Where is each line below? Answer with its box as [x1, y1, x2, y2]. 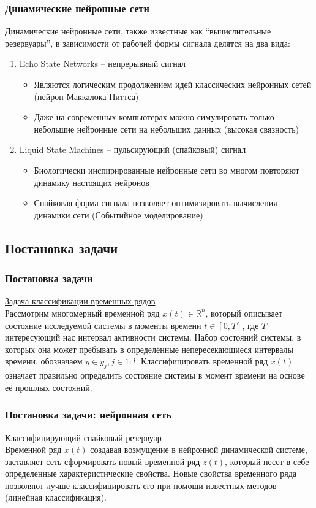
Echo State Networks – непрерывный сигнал [19, 57, 186, 70]
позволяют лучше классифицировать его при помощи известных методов [5, 479, 277, 491]
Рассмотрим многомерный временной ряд [5, 306, 160, 319]
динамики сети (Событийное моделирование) [34, 208, 203, 221]
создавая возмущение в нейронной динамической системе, [90, 443, 307, 456]
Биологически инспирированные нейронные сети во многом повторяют [34, 163, 299, 176]
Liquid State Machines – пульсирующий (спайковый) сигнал [19, 143, 246, 156]
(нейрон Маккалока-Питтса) [34, 90, 139, 102]
